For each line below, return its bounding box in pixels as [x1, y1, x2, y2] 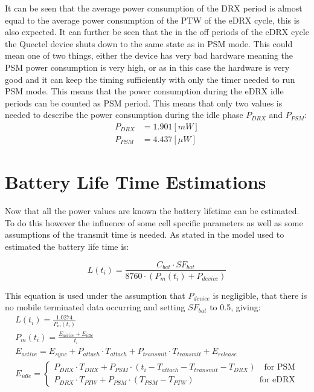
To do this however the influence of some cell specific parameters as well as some [5, 216, 303, 229]
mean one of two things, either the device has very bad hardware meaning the [5, 49, 293, 62]
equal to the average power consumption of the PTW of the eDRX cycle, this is [5, 13, 300, 26]
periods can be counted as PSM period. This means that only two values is [5, 96, 283, 109]
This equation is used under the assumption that [5, 289, 185, 301]
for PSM [264, 363, 296, 372]
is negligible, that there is [213, 289, 307, 301]
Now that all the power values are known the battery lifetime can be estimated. [5, 204, 300, 217]
